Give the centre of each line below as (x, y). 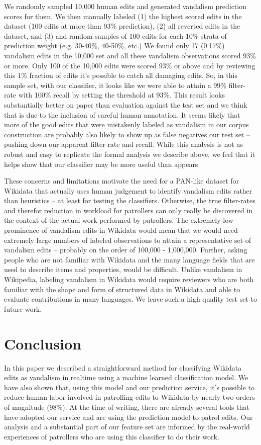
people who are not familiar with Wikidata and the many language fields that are (129, 259)
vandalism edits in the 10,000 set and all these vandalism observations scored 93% (130, 55)
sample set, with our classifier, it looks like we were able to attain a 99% (115, 85)
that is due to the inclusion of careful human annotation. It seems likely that (122, 114)
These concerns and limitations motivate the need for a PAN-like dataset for (122, 181)
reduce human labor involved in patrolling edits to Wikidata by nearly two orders (129, 397)
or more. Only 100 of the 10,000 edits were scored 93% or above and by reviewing (130, 65)
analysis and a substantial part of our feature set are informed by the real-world (127, 427)
